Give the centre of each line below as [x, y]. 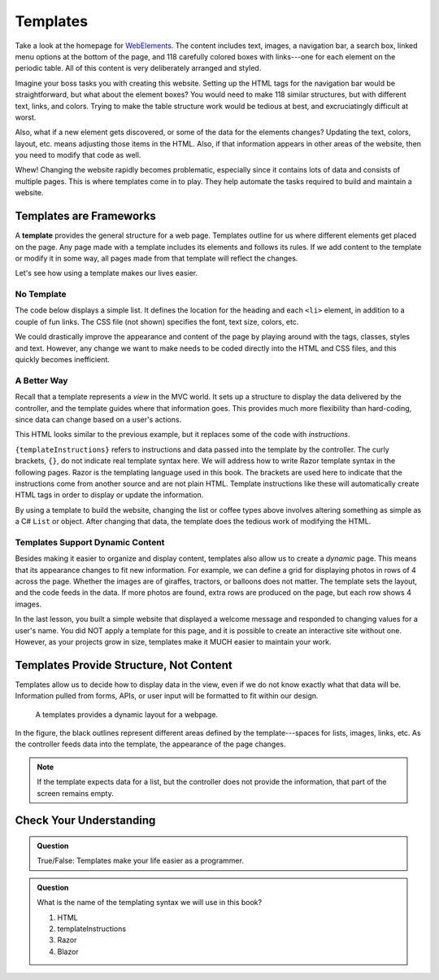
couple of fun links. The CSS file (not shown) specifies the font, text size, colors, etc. [157, 322]
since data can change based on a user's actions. [98, 419]
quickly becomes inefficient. [62, 360]
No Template [41, 295]
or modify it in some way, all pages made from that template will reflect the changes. [156, 258]
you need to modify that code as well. [78, 155]
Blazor [68, 952]
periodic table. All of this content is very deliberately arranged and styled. [138, 68]
